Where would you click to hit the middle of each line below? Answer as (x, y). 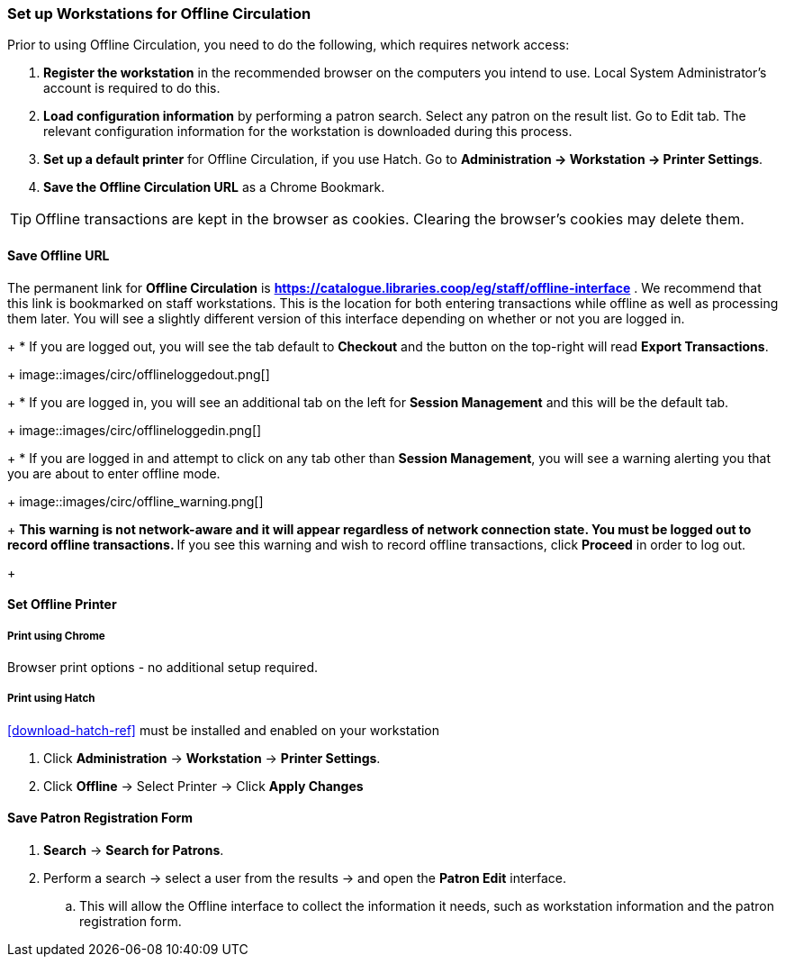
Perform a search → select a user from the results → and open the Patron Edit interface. (305, 878)
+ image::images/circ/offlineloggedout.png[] (139, 374)
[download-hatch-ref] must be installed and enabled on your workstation (224, 730)
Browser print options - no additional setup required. (163, 667)
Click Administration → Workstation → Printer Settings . (212, 758)
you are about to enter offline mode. (114, 473)
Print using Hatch (51, 699)
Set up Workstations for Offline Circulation (159, 14)
